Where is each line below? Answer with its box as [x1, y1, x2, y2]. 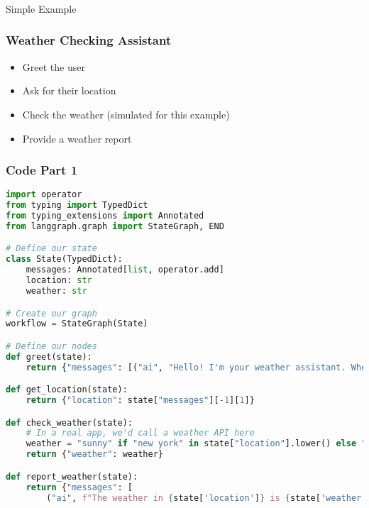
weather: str [26, 285, 87, 296]
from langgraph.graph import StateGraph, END [6, 221, 224, 231]
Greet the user [22, 59, 85, 74]
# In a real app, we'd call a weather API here [26, 428, 255, 438]
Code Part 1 [6, 161, 78, 179]
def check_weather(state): [6, 417, 133, 428]
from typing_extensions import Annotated [6, 211, 204, 221]
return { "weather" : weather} [26, 449, 163, 460]
